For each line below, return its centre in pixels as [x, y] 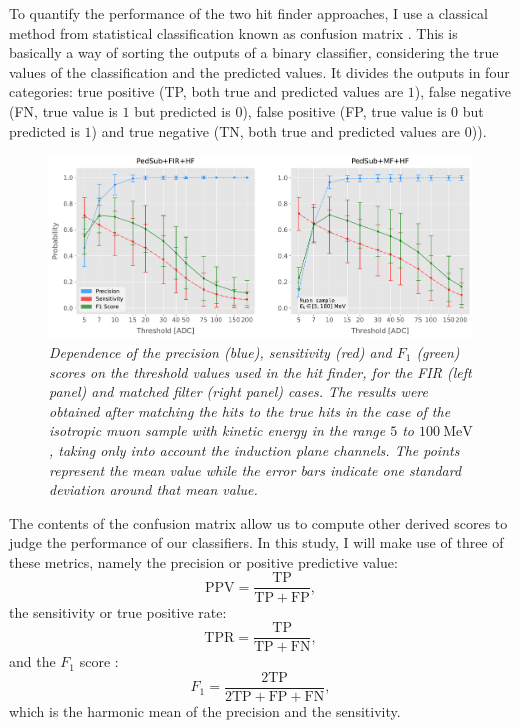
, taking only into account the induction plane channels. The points [254, 449]
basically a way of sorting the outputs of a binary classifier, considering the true [254, 52]
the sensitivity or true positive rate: [118, 611]
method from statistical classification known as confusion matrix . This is [233, 32]
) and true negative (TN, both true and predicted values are [276, 130]
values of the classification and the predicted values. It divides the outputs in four [259, 71]
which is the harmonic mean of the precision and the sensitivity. [205, 710]
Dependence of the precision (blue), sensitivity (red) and [220, 351]
